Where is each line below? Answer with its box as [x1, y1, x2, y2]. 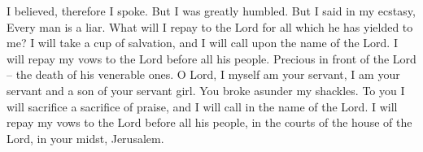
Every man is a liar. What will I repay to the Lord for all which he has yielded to [7, 18, 413, 35]
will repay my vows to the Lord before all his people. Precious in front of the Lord [7, 50, 416, 67]
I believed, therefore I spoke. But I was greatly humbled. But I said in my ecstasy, [7, 2, 416, 19]
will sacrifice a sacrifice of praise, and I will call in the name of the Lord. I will [7, 98, 398, 115]
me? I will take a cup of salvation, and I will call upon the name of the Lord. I [7, 34, 398, 51]
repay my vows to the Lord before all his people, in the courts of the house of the [7, 114, 412, 131]
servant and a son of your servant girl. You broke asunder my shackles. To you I [7, 81, 405, 98]
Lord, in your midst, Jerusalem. [7, 129, 164, 146]
